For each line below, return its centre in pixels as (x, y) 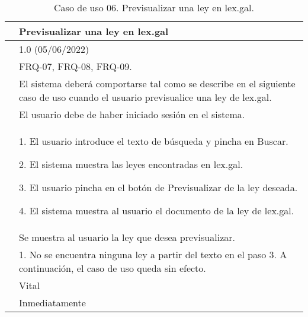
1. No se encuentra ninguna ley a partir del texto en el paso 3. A (153, 254)
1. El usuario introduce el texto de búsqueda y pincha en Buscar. (154, 141)
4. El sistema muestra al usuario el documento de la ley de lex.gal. (157, 210)
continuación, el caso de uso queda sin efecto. (113, 268)
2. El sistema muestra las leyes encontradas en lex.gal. (131, 164)
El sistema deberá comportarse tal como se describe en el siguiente (157, 83)
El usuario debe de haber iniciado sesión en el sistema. (132, 114)
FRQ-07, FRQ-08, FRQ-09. (76, 66)
